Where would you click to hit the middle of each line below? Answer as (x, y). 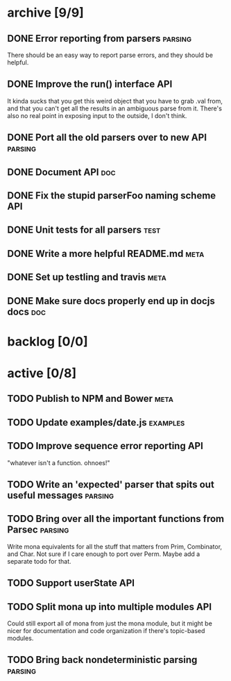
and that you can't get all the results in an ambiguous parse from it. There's (114, 108)
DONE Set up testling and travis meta (87, 277)
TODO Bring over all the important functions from (116, 519)
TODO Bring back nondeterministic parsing (102, 660)
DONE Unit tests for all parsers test (84, 230)
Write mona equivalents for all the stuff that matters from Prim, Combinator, (115, 546)
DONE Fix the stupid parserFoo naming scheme (112, 195)
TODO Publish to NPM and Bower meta (90, 399)
